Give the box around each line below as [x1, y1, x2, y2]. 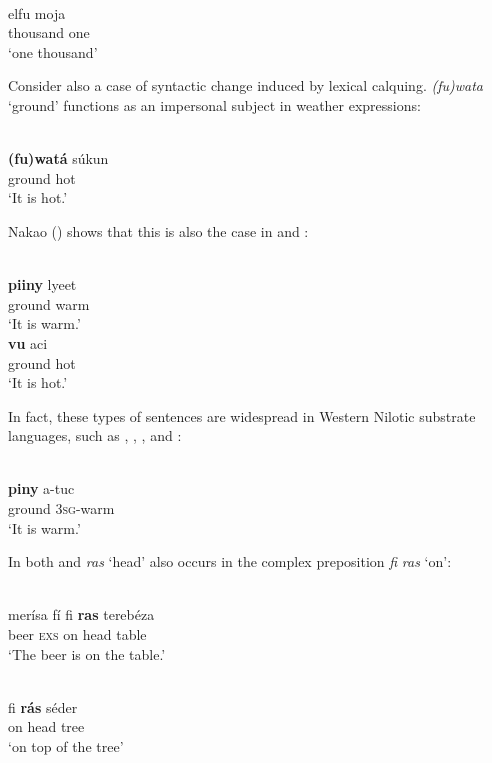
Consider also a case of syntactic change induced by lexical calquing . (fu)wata [8, 75, 483, 96]
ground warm [8, 293, 90, 314]
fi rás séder [8, 696, 78, 717]
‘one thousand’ [8, 41, 98, 62]
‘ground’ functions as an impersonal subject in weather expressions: [8, 94, 421, 115]
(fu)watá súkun [8, 148, 109, 169]
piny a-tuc [8, 478, 75, 499]
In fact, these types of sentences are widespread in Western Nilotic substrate [8, 405, 476, 426]
